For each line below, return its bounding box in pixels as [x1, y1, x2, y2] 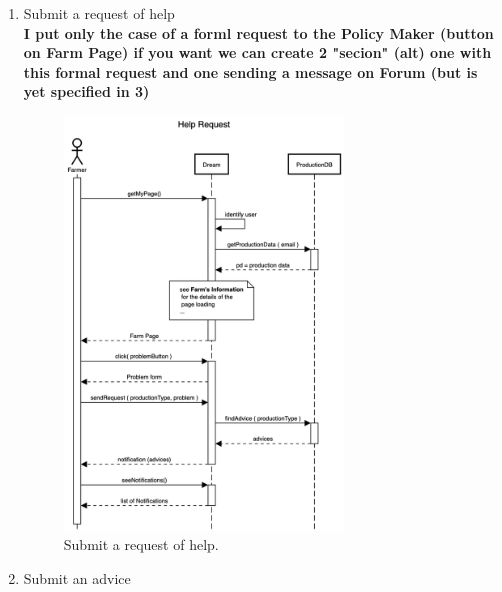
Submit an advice [23, 567, 131, 588]
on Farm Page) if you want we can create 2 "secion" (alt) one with [23, 42, 492, 63]
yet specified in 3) [23, 81, 150, 102]
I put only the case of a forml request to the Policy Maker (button [23, 22, 494, 43]
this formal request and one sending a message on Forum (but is [23, 61, 478, 82]
